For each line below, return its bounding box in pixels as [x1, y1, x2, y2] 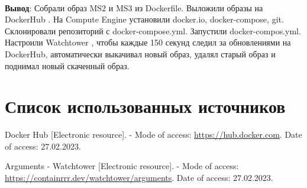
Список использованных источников [5, 94, 286, 118]
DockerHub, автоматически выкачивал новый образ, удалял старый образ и [5, 47, 276, 60]
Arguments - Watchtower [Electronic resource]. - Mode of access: [5, 160, 239, 172]
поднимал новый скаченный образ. [5, 59, 130, 72]
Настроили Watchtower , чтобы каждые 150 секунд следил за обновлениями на [5, 36, 291, 48]
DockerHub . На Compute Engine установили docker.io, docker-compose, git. [5, 13, 284, 25]
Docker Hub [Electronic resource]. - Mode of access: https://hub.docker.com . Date [5, 128, 302, 141]
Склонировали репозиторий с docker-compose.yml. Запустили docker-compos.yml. [5, 24, 301, 37]
